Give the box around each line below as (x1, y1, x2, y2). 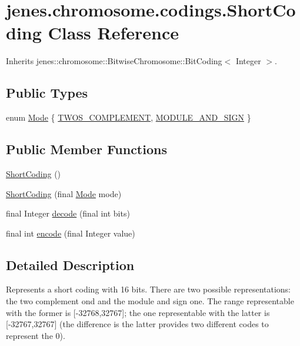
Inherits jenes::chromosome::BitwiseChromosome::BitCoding (6, 55, 222, 67)
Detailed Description (6, 255, 135, 274)
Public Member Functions (6, 140, 167, 158)
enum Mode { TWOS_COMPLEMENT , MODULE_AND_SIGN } (6, 111, 251, 124)
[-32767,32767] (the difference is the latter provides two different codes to (6, 318, 269, 330)
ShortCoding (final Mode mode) (6, 187, 122, 199)
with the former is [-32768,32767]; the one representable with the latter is (6, 306, 270, 318)
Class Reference (48, 21, 179, 45)
